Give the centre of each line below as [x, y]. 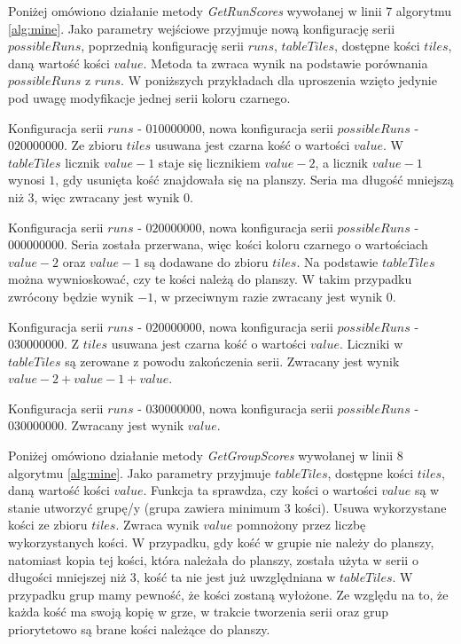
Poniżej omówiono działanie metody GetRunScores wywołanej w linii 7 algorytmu [230, 11]
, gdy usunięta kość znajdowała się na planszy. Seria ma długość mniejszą [254, 180]
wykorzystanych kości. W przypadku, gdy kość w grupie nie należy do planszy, [221, 542]
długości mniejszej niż [67, 577]
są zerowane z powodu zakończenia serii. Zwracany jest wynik [232, 361]
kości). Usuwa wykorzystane [371, 507]
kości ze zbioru [48, 525]
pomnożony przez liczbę [301, 525]
